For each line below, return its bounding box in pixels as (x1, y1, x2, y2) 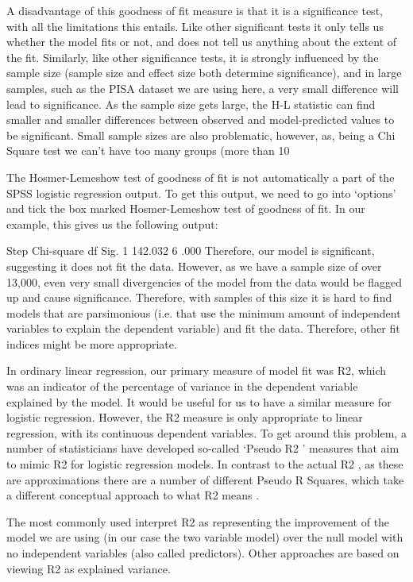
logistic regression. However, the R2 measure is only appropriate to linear (6, 409, 363, 426)
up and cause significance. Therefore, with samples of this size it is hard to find (6, 289, 392, 306)
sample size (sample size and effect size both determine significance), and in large (6, 64, 402, 81)
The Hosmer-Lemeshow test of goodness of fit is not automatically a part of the (6, 168, 395, 185)
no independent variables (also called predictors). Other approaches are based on (6, 545, 399, 561)
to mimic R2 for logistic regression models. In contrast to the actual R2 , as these (6, 456, 403, 472)
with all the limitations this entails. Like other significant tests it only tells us (6, 17, 384, 34)
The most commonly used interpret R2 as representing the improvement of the (6, 513, 390, 530)
